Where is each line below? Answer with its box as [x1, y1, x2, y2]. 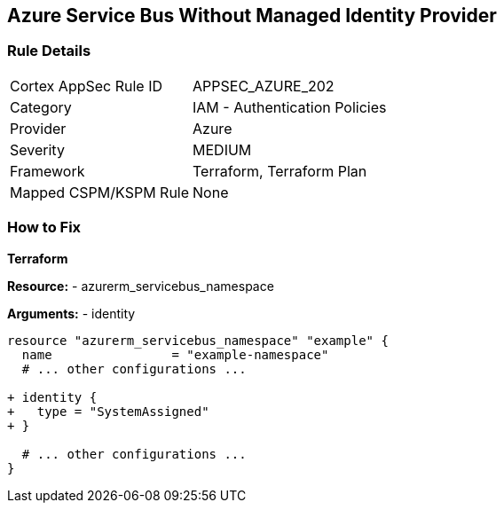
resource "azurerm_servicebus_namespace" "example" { [7, 333, 389, 348]
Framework [10, 161, 85, 180]
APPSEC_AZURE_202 [193, 76, 335, 95]
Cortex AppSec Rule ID [10, 76, 163, 95]
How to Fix [7, 218, 82, 237]
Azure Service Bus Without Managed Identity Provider [7, 4, 497, 27]
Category [10, 98, 72, 116]
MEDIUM [193, 140, 252, 159]
